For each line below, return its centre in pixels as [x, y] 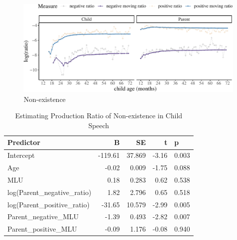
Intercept [21, 155]
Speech [99, 125]
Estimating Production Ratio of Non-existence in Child [99, 116]
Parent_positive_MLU [42, 229]
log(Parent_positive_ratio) [49, 204]
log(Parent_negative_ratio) [49, 192]
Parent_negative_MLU [43, 216]
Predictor [24, 142]
